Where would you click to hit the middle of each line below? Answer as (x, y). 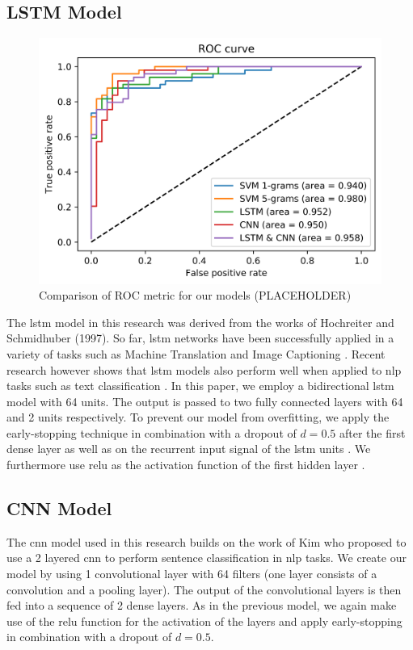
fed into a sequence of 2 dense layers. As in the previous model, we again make (202, 605)
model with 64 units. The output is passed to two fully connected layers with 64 (205, 401)
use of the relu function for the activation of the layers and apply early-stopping (204, 621)
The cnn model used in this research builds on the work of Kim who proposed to (206, 541)
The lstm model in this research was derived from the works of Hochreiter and (200, 322)
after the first (372, 432)
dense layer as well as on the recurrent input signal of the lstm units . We (189, 449)
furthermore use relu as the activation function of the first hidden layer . (186, 465)
